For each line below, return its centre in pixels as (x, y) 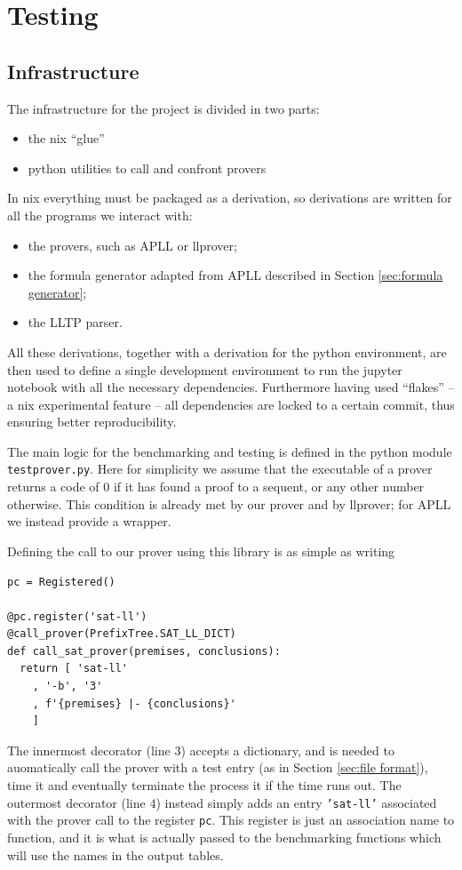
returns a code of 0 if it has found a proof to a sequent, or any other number (216, 487)
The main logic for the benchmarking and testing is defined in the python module (230, 451)
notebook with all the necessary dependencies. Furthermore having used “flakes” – (231, 387)
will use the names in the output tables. (115, 854)
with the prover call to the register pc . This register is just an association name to (231, 820)
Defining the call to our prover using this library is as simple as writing (201, 551)
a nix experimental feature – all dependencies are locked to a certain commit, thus (231, 404)
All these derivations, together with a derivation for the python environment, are (227, 351)
